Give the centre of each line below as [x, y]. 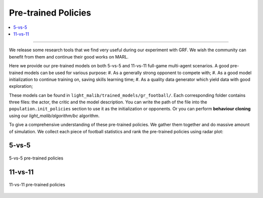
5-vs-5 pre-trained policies [36, 158]
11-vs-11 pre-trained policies [37, 185]
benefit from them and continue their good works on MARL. [69, 57]
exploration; [21, 86]
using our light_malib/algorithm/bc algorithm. [54, 116]
